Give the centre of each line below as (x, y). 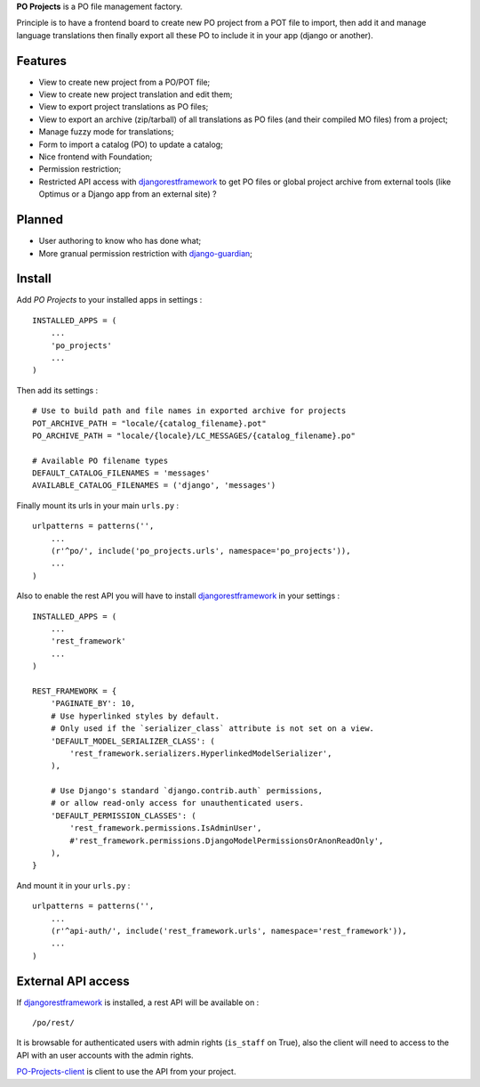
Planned (40, 219)
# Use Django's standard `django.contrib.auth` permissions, (187, 791)
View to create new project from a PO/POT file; (124, 82)
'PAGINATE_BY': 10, (93, 704)
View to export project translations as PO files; (124, 107)
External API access (73, 981)
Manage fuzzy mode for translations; (106, 132)
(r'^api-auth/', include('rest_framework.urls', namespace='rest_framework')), (229, 931)
